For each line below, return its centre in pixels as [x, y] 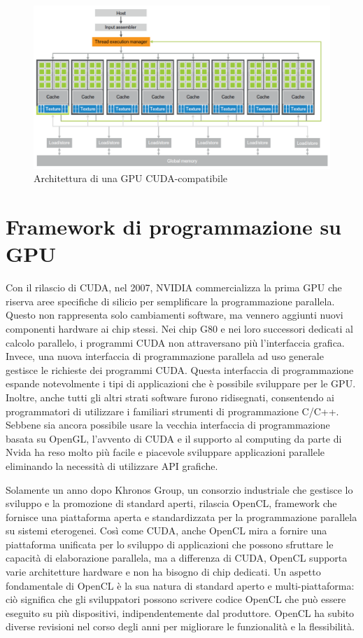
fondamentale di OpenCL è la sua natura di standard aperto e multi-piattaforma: [180, 585]
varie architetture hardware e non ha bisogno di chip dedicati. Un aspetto [163, 572]
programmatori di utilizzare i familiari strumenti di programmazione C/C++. [172, 411]
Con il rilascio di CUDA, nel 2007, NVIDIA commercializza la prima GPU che [174, 287]
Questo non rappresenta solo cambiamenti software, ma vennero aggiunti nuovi [175, 315]
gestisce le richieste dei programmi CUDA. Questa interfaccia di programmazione [180, 369]
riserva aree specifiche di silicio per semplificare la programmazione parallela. [170, 301]
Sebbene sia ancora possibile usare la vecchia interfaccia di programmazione [168, 425]
